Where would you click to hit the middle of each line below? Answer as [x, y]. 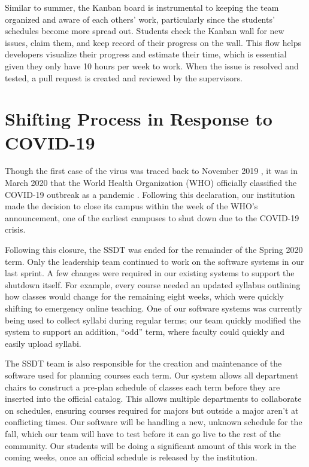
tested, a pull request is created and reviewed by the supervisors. [124, 77]
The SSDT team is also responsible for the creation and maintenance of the [143, 363]
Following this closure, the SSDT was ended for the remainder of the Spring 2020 [154, 250]
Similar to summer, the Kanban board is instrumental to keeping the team [142, 7]
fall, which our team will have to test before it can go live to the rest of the [143, 433]
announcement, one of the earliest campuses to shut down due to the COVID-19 [152, 217]
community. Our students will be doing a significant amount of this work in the [151, 445]
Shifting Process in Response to [139, 119]
